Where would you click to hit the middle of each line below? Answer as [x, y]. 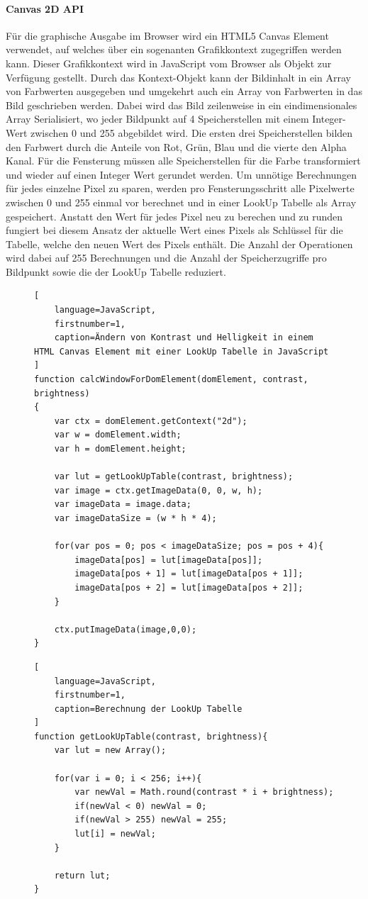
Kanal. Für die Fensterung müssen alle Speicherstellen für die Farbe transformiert [183, 161]
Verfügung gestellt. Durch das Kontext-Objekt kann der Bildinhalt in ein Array [178, 77]
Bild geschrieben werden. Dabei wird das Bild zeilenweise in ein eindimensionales [182, 105]
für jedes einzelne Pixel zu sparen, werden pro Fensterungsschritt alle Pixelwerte [180, 188]
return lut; [82, 875]
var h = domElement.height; [120, 449]
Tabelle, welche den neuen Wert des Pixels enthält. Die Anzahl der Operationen [179, 244]
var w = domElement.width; [118, 435]
